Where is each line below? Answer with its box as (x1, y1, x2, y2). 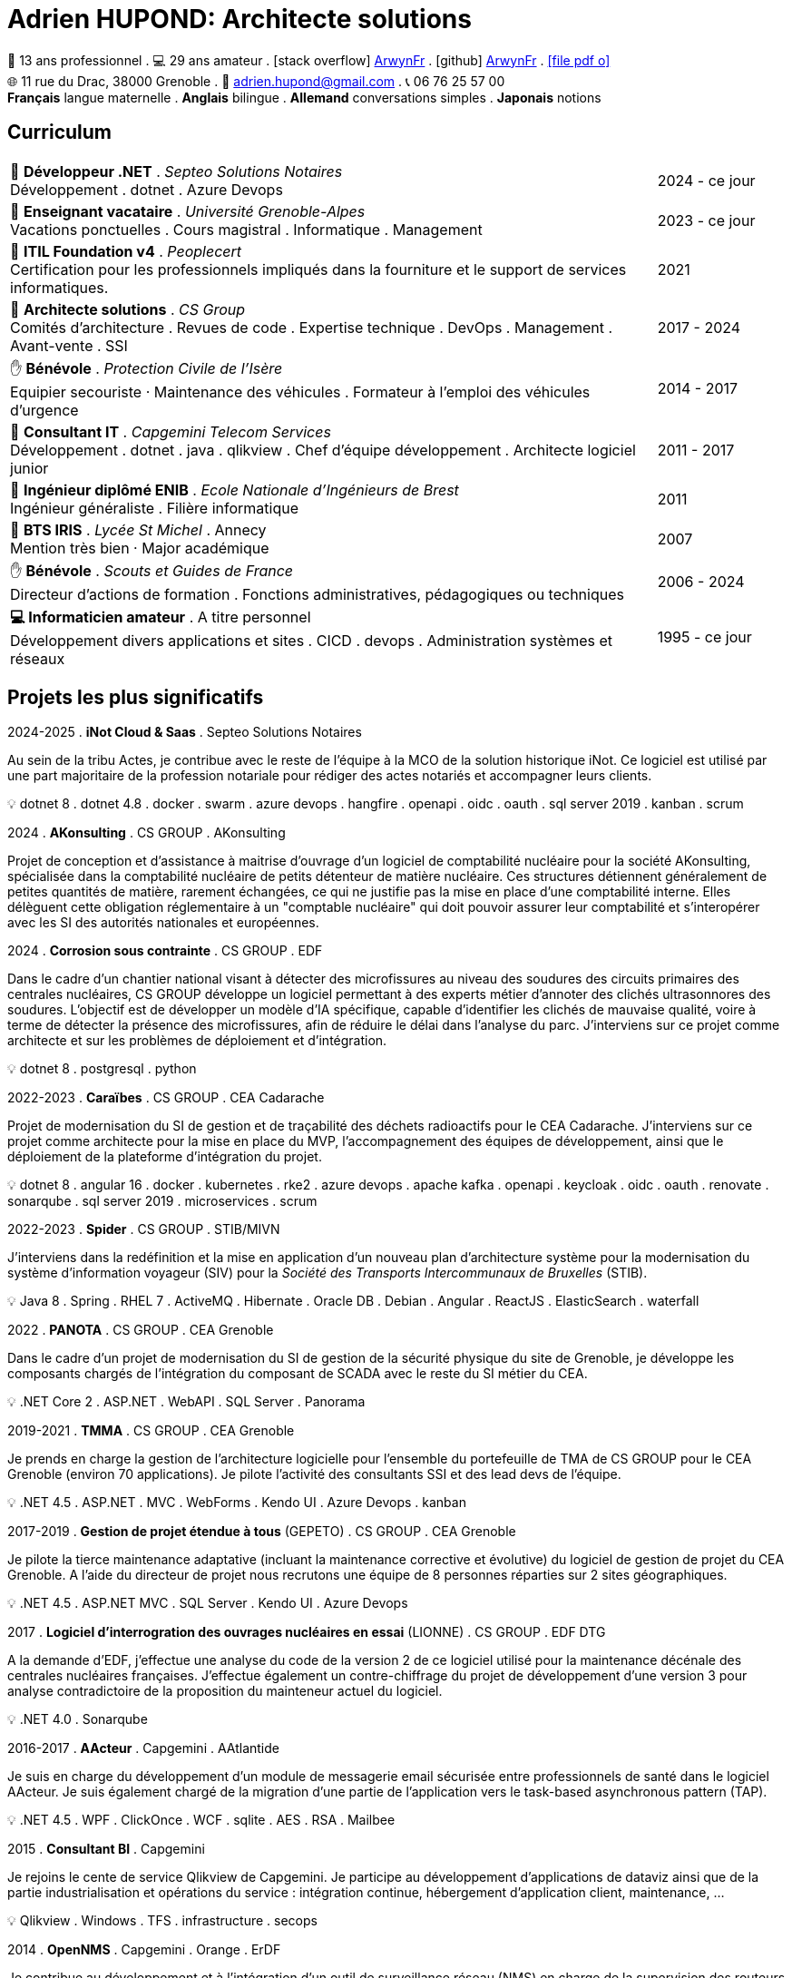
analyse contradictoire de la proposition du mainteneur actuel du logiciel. (7, 1683, 443, 1699)
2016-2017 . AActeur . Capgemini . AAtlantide (7, 1740, 279, 1757)
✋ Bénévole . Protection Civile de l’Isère (10, 358, 283, 377)
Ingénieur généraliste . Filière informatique (10, 498, 298, 517)
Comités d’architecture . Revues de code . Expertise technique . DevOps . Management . (10, 318, 613, 337)
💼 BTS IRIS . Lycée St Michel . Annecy (10, 520, 267, 539)
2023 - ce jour (657, 211, 756, 230)
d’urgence (10, 400, 79, 419)
